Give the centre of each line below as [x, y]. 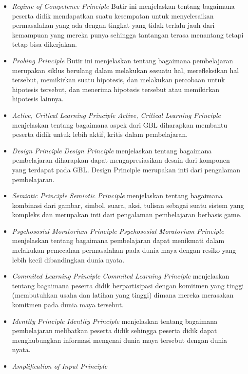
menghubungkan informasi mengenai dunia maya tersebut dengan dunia [120, 340]
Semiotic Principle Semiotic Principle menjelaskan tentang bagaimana [117, 196]
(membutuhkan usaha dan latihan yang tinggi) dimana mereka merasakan [123, 295]
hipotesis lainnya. [38, 99]
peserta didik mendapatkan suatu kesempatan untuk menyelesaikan [113, 15]
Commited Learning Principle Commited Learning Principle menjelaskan [121, 276]
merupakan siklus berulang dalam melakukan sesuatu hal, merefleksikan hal [125, 70]
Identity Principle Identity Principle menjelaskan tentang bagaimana [115, 321]
